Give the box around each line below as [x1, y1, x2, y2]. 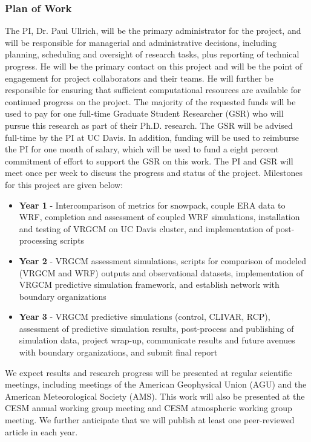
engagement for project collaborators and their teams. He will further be [5, 71, 273, 84]
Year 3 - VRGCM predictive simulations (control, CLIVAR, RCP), [19, 310, 270, 323]
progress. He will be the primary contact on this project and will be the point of [5, 60, 303, 72]
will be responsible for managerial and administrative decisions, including [5, 36, 277, 48]
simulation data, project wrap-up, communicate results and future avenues [19, 334, 295, 346]
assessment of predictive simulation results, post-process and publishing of [19, 322, 294, 334]
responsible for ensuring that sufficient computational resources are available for [5, 83, 301, 96]
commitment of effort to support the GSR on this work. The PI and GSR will [5, 154, 293, 167]
